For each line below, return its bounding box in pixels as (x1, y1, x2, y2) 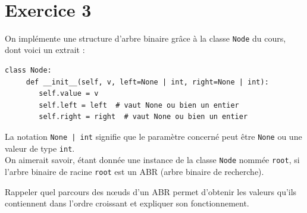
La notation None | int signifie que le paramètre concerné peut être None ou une (5, 130, 302, 142)
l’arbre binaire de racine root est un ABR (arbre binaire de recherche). (5, 165, 264, 177)
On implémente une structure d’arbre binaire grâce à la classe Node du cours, (5, 32, 286, 44)
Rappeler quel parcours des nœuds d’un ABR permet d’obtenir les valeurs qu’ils (5, 185, 297, 198)
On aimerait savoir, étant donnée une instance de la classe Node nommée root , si (5, 154, 300, 166)
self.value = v (39, 89, 99, 98)
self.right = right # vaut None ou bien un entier (39, 112, 248, 121)
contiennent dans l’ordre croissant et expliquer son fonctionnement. (5, 197, 249, 209)
